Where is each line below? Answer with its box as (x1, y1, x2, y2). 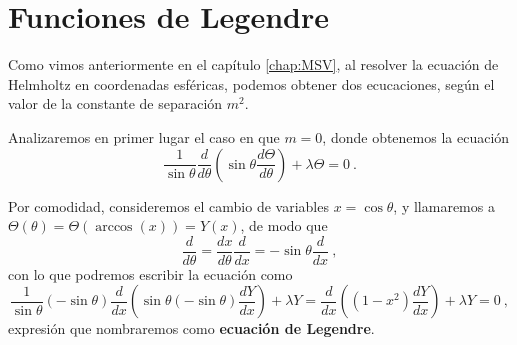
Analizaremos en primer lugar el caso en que (8, 126, 280, 147)
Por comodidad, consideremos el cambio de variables (8, 195, 329, 216)
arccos (95, 220, 133, 235)
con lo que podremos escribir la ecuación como (8, 263, 293, 284)
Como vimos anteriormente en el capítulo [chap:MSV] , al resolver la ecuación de (8, 54, 499, 75)
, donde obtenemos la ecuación (322, 126, 510, 147)
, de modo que (240, 215, 328, 236)
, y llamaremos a (393, 195, 495, 216)
